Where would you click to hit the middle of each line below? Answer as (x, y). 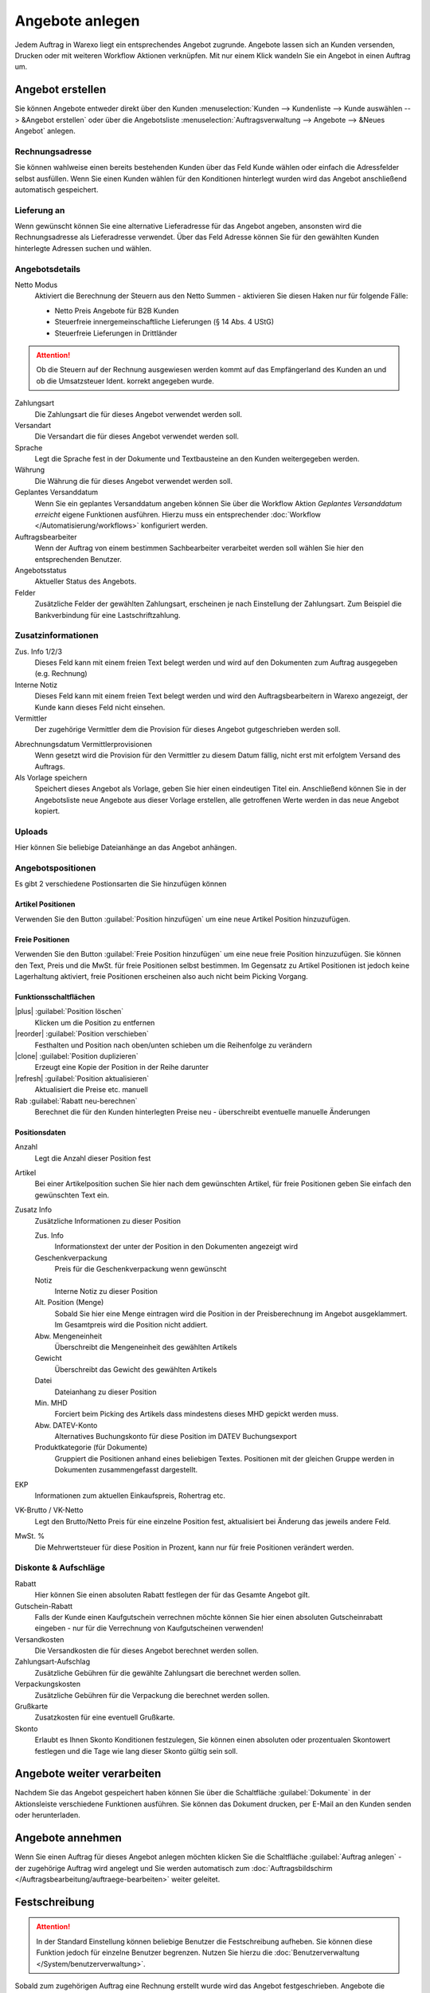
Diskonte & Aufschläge (60, 1568)
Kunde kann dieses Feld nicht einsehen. (100, 707)
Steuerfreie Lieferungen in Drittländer (116, 333)
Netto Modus (36, 285)
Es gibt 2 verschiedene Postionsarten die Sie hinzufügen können (121, 884)
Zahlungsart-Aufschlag (53, 1661)
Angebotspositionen (55, 868)
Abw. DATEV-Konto (66, 1425)
